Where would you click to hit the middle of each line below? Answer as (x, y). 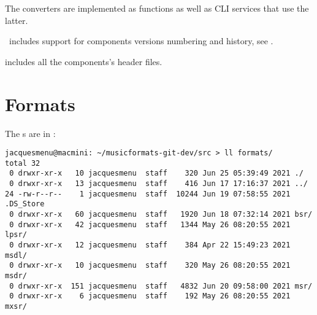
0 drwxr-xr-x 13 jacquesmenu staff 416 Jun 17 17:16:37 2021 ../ (158, 184)
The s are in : (30, 133)
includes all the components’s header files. (84, 61)
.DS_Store (25, 204)
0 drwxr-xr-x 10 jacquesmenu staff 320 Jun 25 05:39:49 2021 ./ (156, 173)
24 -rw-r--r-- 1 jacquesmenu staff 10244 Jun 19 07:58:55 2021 (148, 194)
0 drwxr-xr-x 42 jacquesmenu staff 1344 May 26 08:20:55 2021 (150, 224)
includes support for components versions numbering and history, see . (141, 41)
